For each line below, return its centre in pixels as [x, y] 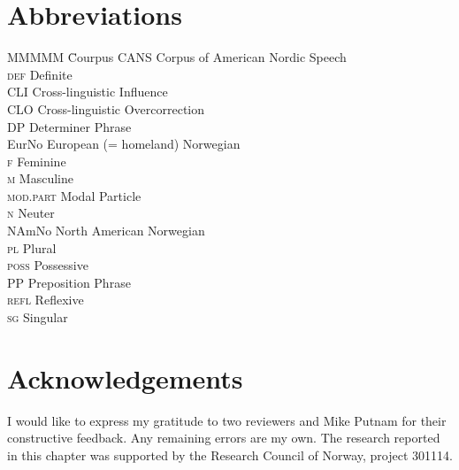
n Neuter [31, 213]
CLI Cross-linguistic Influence [88, 92]
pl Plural [32, 247]
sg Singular [38, 317]
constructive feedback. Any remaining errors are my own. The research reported [224, 438]
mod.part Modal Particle [74, 195]
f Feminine [37, 161]
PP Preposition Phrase [69, 282]
